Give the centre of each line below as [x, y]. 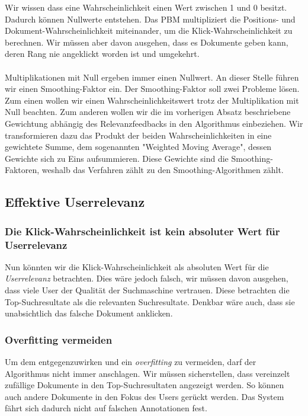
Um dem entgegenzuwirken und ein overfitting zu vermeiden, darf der [131, 362]
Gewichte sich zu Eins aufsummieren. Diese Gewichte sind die [117, 158]
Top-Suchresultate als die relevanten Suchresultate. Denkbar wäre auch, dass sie [150, 301]
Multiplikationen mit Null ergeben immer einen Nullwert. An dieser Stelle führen [152, 77]
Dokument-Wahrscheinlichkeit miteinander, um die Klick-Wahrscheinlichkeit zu [149, 31]
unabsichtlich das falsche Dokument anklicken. [89, 313]
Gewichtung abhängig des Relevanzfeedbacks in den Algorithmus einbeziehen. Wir [154, 123]
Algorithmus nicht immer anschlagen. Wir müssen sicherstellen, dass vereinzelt [147, 373]
